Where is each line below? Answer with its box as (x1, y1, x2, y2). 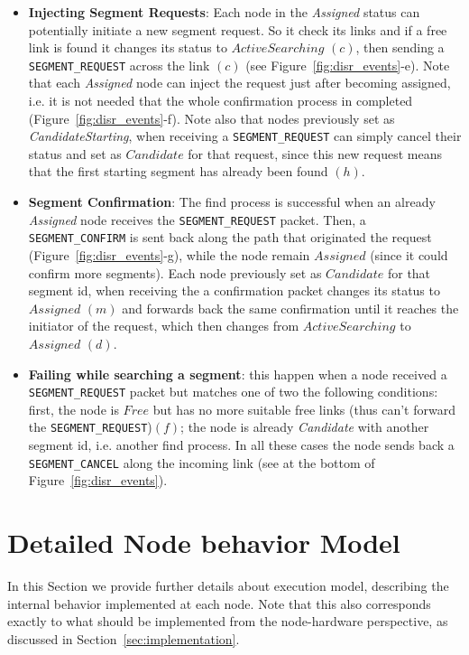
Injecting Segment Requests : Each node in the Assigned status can (28, 3, 420, 21)
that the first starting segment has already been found (28, 162, 328, 181)
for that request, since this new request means (188, 144, 442, 163)
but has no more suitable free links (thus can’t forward (152, 399, 455, 418)
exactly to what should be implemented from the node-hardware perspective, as (7, 612, 448, 631)
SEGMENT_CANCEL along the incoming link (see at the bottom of (28, 453, 375, 472)
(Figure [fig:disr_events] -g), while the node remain (28, 245, 310, 264)
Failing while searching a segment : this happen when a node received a (28, 364, 447, 383)
